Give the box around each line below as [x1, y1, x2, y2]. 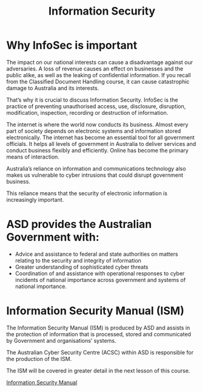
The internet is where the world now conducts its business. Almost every [6, 120, 189, 128]
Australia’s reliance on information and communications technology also [6, 165, 186, 172]
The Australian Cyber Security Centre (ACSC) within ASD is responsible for [6, 348, 194, 356]
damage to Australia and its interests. [6, 84, 99, 92]
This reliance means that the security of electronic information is [6, 190, 168, 197]
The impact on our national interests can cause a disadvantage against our [6, 58, 193, 66]
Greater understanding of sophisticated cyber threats [15, 263, 149, 270]
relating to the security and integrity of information [15, 256, 141, 264]
